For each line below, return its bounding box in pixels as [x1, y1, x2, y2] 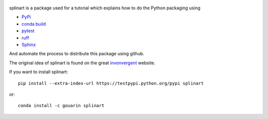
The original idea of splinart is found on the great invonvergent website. [9, 60, 156, 66]
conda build [21, 21, 46, 27]
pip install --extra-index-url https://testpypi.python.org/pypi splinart [18, 80, 204, 86]
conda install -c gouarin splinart [18, 103, 105, 109]
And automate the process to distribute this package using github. [9, 51, 144, 57]
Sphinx [21, 41, 36, 47]
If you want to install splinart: [9, 69, 68, 75]
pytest [21, 28, 35, 34]
